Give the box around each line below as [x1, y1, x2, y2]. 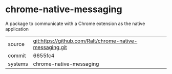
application [5, 26, 29, 32]
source [8, 40, 25, 47]
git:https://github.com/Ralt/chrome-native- [33, 37, 138, 44]
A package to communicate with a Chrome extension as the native [5, 20, 145, 27]
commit [8, 52, 26, 59]
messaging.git [33, 43, 68, 51]
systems [8, 60, 28, 67]
